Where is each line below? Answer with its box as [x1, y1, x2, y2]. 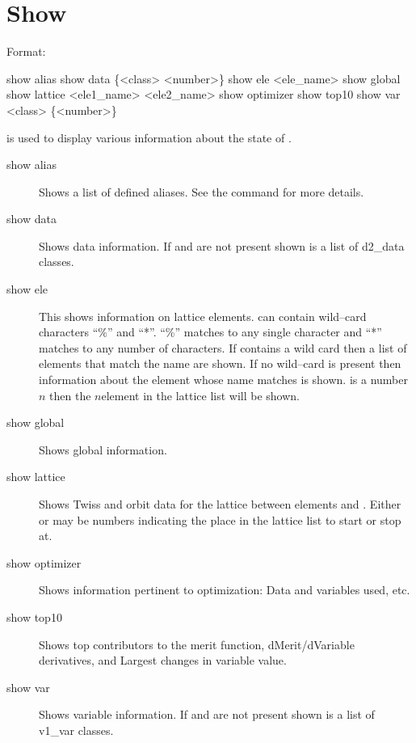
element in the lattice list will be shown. [101, 386, 300, 403]
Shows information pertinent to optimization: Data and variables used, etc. [39, 581, 410, 598]
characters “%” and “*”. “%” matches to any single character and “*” [39, 323, 382, 340]
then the [49, 386, 91, 403]
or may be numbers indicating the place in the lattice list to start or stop [39, 511, 401, 528]
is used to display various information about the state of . [6, 129, 292, 146]
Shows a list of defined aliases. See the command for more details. [39, 183, 364, 200]
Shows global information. [39, 441, 167, 458]
